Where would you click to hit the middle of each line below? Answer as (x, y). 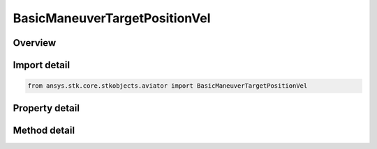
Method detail (44, 130)
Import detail (41, 65)
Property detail (46, 108)
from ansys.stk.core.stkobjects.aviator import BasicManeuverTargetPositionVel (168, 86)
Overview (35, 43)
